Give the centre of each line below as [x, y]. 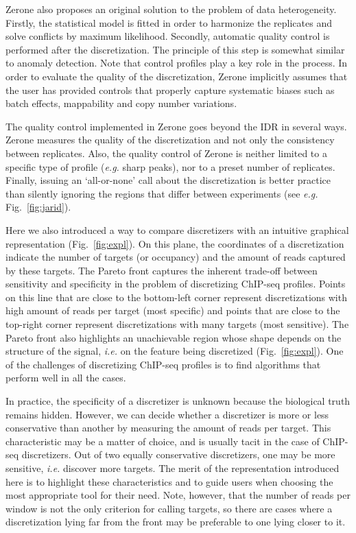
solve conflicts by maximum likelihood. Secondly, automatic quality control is [168, 36]
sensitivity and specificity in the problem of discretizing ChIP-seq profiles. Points [176, 284]
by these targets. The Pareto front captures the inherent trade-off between [162, 270]
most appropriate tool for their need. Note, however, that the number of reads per [178, 495]
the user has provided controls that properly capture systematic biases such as [170, 90]
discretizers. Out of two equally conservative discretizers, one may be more [178, 454]
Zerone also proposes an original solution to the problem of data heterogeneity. [171, 9]
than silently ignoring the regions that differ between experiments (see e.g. [162, 193]
